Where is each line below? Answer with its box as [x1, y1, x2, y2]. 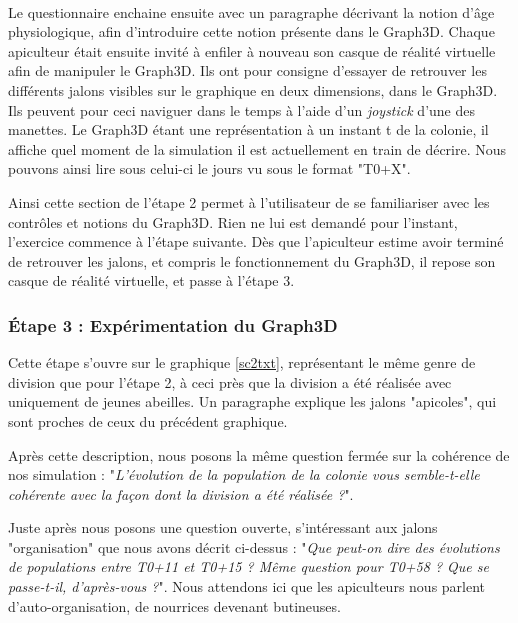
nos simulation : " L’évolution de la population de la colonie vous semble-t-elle [8, 464, 480, 485]
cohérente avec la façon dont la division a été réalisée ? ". [8, 483, 354, 504]
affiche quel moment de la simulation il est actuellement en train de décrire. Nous [8, 138, 507, 159]
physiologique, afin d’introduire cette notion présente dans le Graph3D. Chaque [8, 21, 495, 42]
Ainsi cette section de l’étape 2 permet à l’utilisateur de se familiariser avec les [8, 191, 490, 212]
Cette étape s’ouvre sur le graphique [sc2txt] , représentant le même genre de [8, 352, 476, 373]
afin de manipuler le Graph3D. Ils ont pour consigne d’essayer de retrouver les [8, 60, 487, 81]
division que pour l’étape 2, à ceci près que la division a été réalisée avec [8, 371, 452, 392]
